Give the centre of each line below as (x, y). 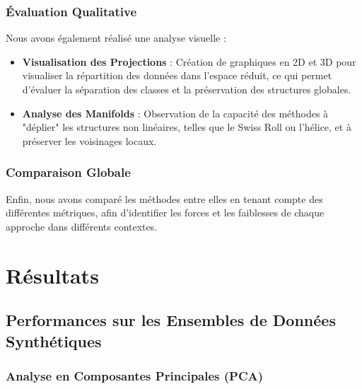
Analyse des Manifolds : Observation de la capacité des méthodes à (175, 113)
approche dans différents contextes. (82, 226)
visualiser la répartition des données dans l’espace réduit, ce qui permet (177, 75)
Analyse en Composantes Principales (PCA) (135, 375)
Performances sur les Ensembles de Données (171, 320)
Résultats (52, 275)
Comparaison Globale (68, 172)
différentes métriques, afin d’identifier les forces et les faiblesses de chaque (165, 213)
